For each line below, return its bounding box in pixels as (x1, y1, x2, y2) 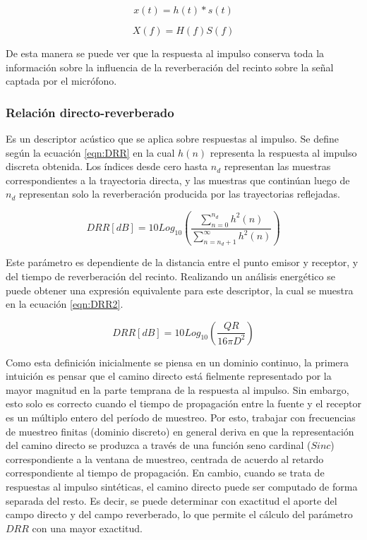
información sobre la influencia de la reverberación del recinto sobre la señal (6, 59, 334, 74)
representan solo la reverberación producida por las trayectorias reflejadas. (18, 186, 340, 201)
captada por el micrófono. (6, 73, 117, 88)
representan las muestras (224, 159, 331, 174)
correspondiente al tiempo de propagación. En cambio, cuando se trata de (6, 465, 325, 480)
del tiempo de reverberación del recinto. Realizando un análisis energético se (6, 268, 335, 283)
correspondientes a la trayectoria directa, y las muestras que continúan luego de (6, 172, 350, 187)
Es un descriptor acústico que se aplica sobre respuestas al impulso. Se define (6, 131, 339, 145)
